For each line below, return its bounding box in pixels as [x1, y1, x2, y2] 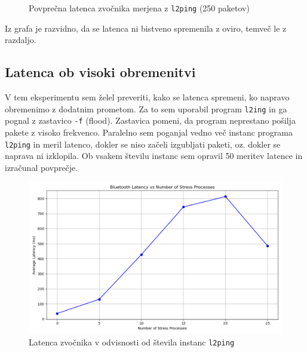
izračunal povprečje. [5, 161, 78, 173]
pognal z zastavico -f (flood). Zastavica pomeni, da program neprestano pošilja [5, 114, 296, 127]
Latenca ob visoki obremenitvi [5, 63, 196, 81]
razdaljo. [5, 33, 36, 46]
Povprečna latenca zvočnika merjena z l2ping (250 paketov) [29, 2, 250, 14]
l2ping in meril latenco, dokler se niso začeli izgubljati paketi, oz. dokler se [5, 137, 281, 150]
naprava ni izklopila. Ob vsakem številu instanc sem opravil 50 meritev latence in [5, 149, 303, 162]
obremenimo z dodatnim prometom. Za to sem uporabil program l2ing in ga [5, 102, 287, 115]
